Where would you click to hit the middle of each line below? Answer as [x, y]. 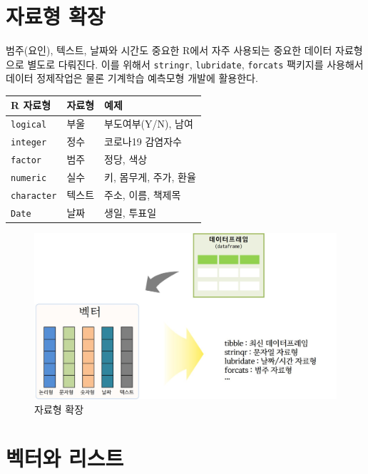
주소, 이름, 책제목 [143, 194]
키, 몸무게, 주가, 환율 [150, 177]
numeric [29, 179]
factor [26, 161]
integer [29, 143]
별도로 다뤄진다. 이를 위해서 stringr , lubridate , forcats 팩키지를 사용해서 [195, 64]
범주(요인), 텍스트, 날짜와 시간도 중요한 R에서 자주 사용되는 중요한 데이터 [169, 50]
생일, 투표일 [131, 212]
